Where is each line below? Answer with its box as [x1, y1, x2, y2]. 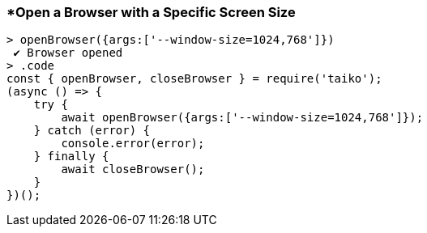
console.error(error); [61, 137, 205, 150]
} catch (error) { [33, 124, 151, 138]
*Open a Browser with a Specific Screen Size [6, 4, 296, 20]
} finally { [33, 150, 109, 163]
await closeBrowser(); [61, 163, 205, 176]
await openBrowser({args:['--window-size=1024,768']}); [61, 111, 424, 125]
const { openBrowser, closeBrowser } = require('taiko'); [6, 72, 382, 86]
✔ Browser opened [13, 46, 123, 60]
